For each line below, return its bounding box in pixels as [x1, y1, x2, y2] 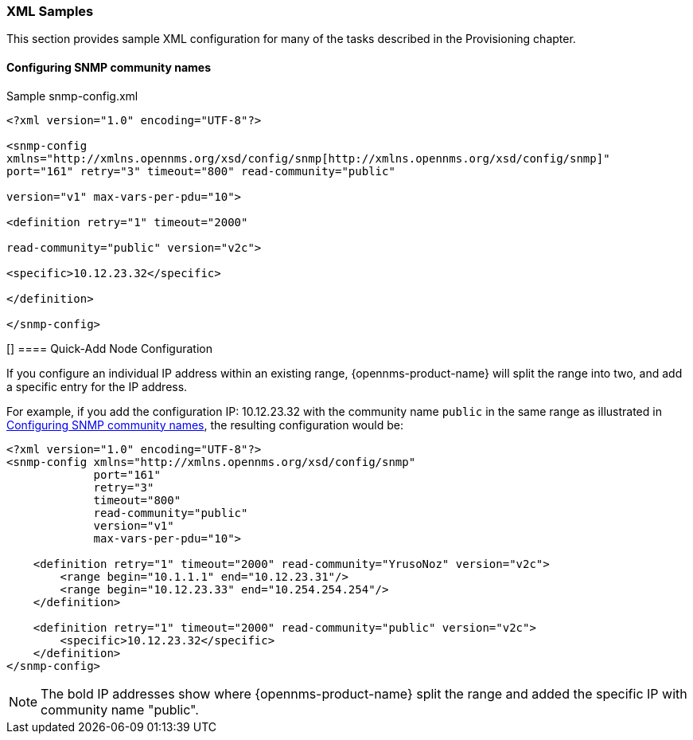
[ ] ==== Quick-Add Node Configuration [6, 341, 212, 355]
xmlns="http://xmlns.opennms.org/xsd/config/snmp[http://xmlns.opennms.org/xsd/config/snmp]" [6, 151, 610, 165]
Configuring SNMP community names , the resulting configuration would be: [6, 417, 403, 432]
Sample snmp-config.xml [6, 88, 138, 103]
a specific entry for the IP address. [6, 379, 188, 393]
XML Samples [6, 3, 94, 19]
